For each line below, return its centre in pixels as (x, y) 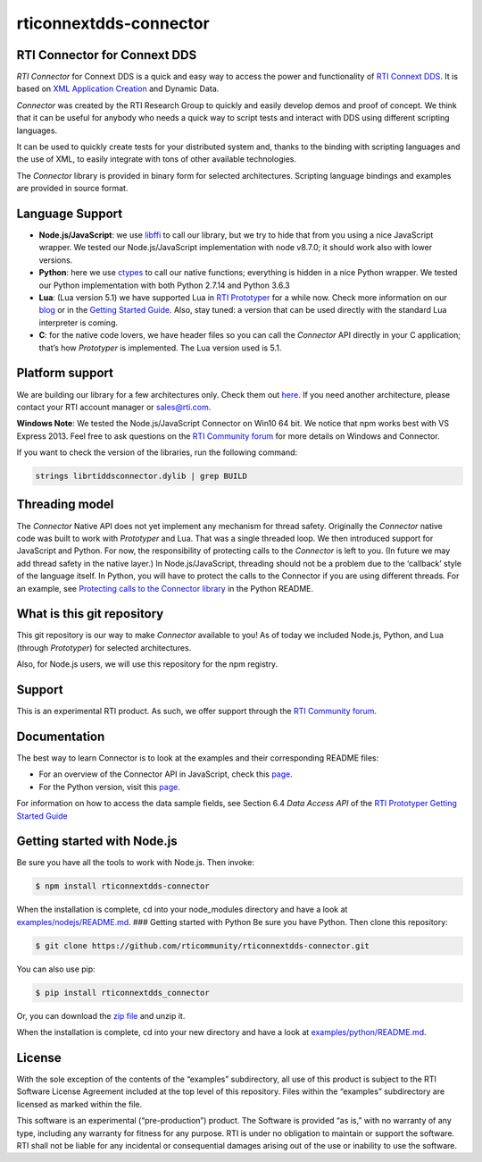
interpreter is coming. (78, 323)
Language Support (70, 214)
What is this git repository (90, 614)
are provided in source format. (72, 189)
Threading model (65, 505)
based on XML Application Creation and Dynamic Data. (118, 88)
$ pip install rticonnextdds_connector (122, 993)
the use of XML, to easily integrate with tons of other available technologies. (156, 159)
